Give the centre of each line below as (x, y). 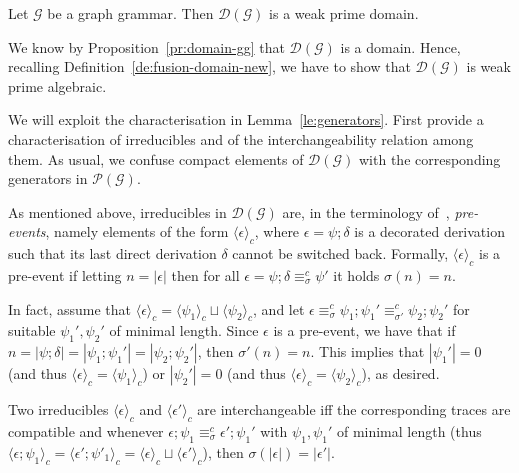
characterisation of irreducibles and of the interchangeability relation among (241, 138)
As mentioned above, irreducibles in (117, 211)
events (27, 231)
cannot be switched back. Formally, (340, 253)
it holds (356, 274)
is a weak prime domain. (344, 13)
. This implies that (367, 351)
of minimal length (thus (409, 430)
